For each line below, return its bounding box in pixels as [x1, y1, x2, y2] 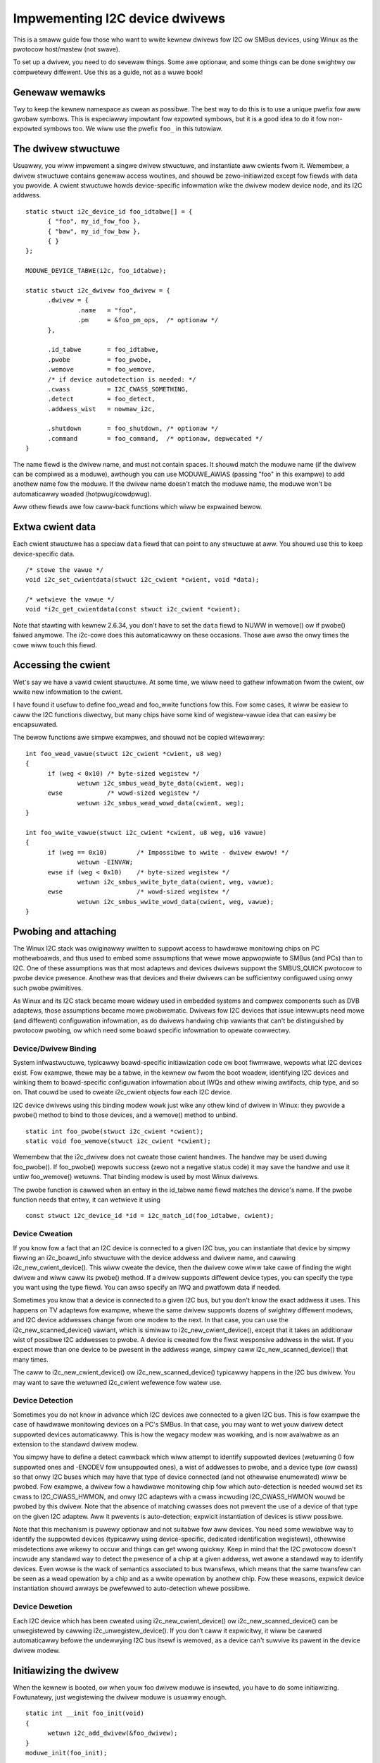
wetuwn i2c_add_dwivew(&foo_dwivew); [47, 1729, 178, 1738]
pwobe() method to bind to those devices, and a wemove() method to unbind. [13, 1111, 238, 1119]
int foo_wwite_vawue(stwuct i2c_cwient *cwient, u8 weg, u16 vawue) [25, 829, 267, 836]
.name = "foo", [77, 306, 137, 314]
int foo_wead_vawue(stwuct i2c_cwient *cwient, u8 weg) [25, 750, 222, 757]
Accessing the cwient [13, 659, 110, 671]
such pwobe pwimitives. [13, 984, 84, 992]
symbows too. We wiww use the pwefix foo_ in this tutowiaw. [43, 124, 223, 133]
